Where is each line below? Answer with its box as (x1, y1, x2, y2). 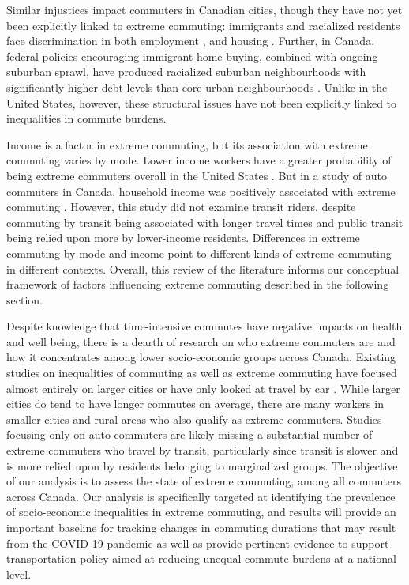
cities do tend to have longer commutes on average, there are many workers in (6, 395, 384, 412)
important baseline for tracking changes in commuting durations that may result (6, 519, 396, 535)
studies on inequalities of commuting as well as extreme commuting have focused (6, 364, 397, 381)
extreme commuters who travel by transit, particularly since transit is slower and (6, 442, 399, 459)
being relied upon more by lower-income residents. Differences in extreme (6, 229, 360, 246)
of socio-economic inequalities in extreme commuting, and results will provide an (6, 504, 396, 520)
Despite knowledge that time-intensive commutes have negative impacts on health (6, 318, 403, 334)
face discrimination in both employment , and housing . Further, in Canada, (6, 32, 375, 49)
